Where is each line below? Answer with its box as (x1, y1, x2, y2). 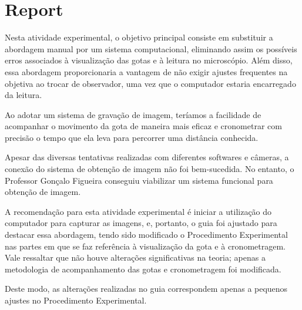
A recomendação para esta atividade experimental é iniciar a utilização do (5, 205, 272, 217)
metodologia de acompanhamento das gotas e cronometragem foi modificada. (5, 262, 281, 275)
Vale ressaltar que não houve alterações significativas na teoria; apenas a (5, 251, 266, 264)
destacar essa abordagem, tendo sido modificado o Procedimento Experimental (5, 228, 288, 241)
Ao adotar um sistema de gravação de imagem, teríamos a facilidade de (5, 108, 261, 120)
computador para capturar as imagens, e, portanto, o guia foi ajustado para (5, 217, 277, 229)
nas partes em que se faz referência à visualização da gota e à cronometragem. (5, 240, 286, 252)
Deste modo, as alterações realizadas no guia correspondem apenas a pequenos (5, 282, 288, 295)
